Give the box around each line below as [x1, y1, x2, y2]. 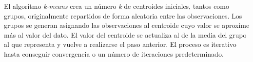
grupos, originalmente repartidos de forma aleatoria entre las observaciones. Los [4, 10, 242, 21]
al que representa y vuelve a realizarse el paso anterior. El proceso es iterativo [4, 39, 236, 49]
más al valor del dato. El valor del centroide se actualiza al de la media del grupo [4, 29, 247, 40]
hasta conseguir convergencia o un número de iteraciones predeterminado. [4, 48, 224, 59]
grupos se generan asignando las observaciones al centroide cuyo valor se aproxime [4, 20, 250, 30]
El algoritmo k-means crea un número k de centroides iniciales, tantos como [4, 1, 230, 11]
